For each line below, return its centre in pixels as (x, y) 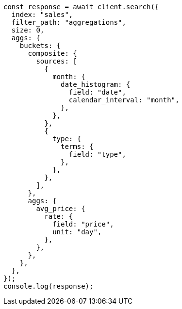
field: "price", (83, 224)
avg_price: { (61, 209)
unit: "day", (77, 232)
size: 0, (28, 30)
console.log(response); (49, 286)
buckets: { (40, 46)
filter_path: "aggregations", (69, 22)
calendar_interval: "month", (124, 100)
